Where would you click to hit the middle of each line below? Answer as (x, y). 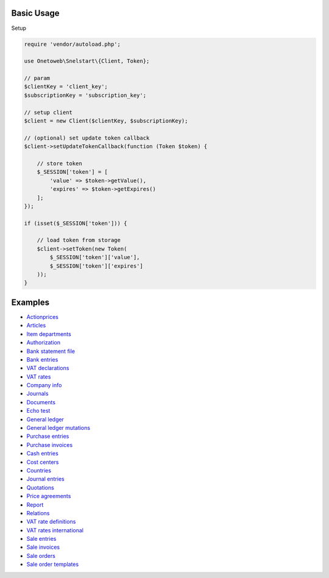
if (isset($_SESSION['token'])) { (76, 223)
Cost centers (43, 462)
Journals (37, 394)
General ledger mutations (58, 428)
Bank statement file (51, 351)
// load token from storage (79, 240)
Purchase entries (48, 437)
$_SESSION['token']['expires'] (96, 266)
